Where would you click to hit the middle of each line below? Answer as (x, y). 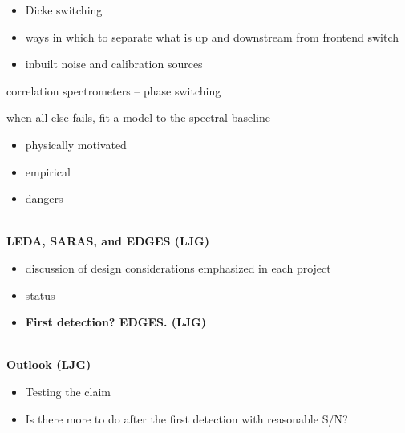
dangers (44, 198)
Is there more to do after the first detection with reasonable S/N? (186, 418)
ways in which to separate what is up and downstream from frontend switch (212, 36)
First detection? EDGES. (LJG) (115, 322)
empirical (48, 171)
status (40, 295)
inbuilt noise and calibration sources (114, 64)
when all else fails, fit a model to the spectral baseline (138, 117)
